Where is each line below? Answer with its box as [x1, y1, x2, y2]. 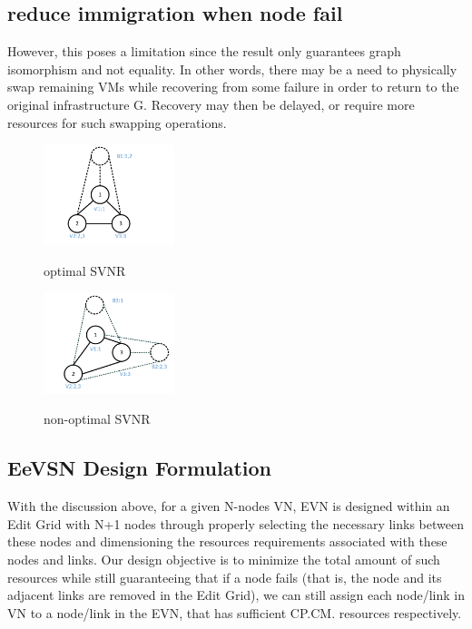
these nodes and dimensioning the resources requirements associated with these [7, 532, 447, 551]
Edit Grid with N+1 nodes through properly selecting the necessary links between [7, 514, 464, 533]
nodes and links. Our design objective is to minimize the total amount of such [7, 550, 440, 568]
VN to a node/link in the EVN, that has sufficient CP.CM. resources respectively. [7, 603, 462, 622]
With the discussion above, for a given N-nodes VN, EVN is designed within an [7, 496, 450, 516]
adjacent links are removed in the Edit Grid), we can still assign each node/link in [7, 585, 465, 604]
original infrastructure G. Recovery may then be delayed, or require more [7, 94, 415, 113]
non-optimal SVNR [44, 409, 151, 428]
